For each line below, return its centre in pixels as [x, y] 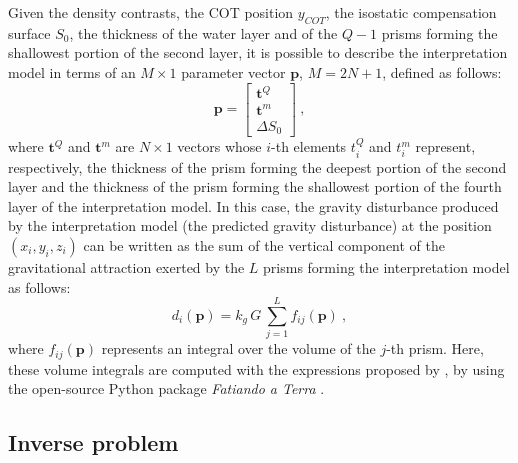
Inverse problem [93, 442]
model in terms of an [72, 71]
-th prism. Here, [435, 348]
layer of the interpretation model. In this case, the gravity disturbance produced [253, 205]
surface [29, 32]
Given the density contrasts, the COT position [151, 12]
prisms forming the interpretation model [386, 266]
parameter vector [233, 71]
